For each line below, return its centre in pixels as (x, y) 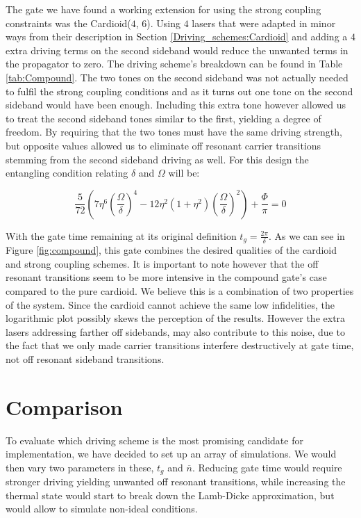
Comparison (64, 406)
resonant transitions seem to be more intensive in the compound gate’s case (166, 277)
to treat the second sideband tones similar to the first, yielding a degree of (163, 118)
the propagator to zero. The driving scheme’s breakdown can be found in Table (174, 64)
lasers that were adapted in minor (264, 23)
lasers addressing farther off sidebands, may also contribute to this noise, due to (175, 331)
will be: (184, 173)
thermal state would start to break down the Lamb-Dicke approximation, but (170, 495)
